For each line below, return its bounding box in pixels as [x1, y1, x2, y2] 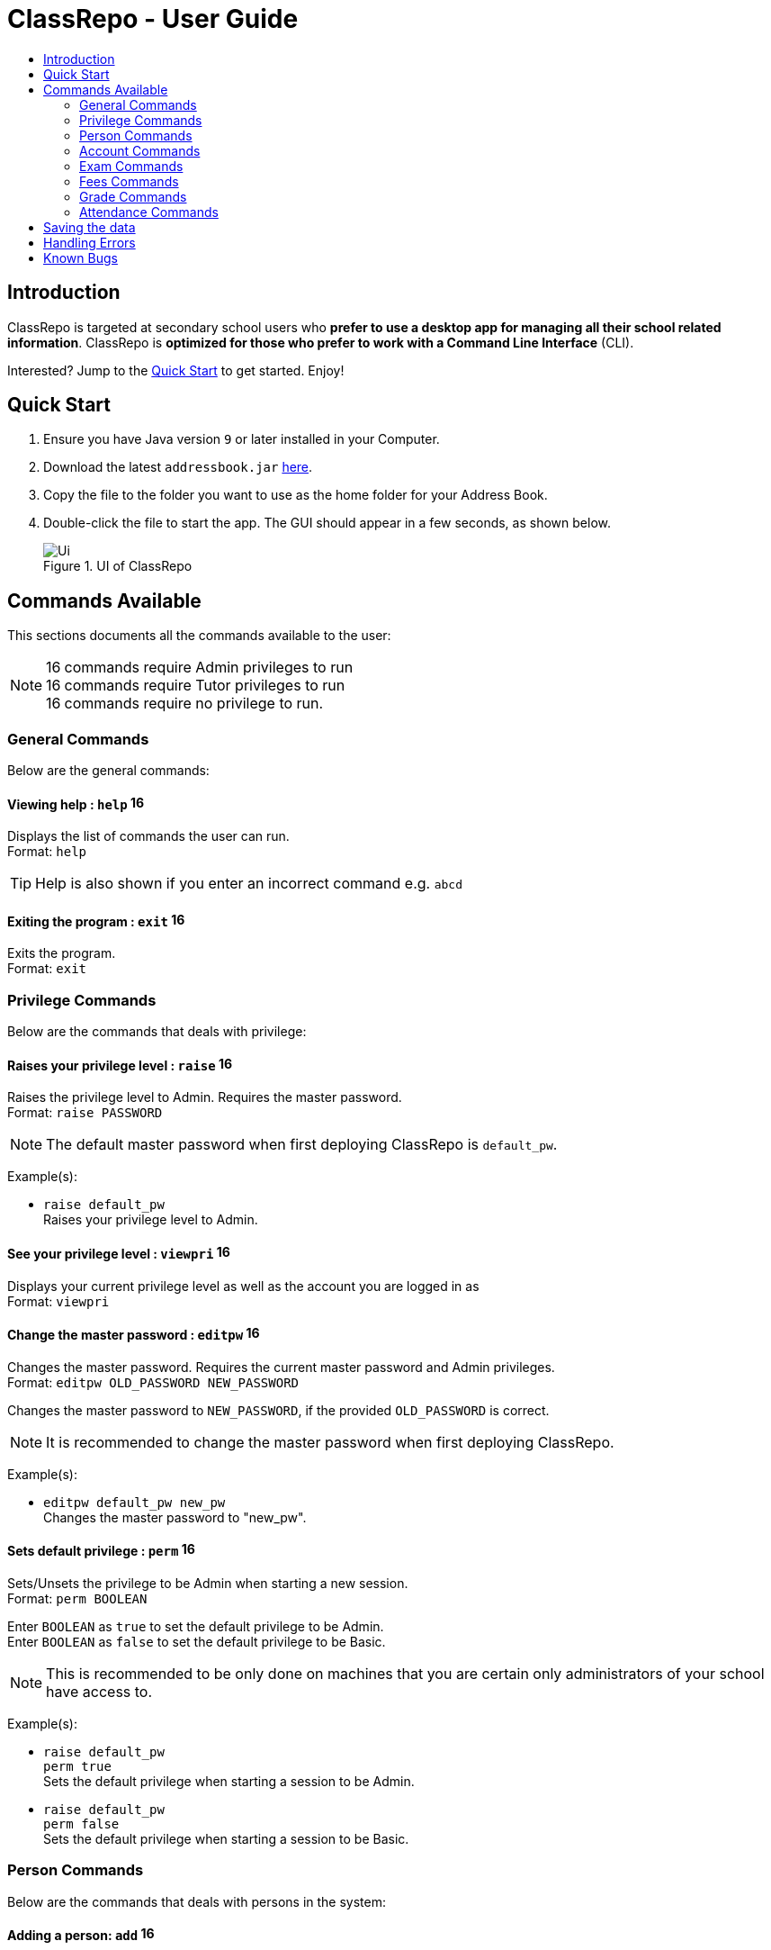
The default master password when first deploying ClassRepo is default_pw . [46, 1135, 558, 1154]
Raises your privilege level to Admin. [43, 1212, 258, 1228]
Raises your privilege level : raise [7, 1057, 216, 1073]
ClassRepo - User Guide [7, 4, 299, 34]
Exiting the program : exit [7, 913, 168, 929]
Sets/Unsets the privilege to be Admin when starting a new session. [7, 1575, 408, 1592]
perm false [43, 1817, 120, 1832]
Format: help [7, 844, 86, 860]
